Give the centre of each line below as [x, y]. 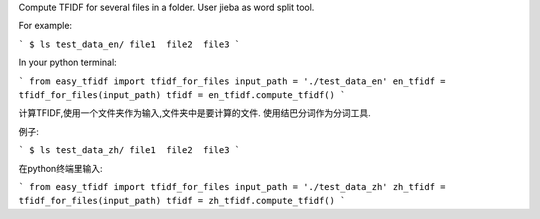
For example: [45, 26]
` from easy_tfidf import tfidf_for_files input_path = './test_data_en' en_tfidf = [232, 81]
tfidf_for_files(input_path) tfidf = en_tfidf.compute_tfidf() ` [182, 94]
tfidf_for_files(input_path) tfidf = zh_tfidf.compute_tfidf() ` [182, 201]
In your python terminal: [67, 62]
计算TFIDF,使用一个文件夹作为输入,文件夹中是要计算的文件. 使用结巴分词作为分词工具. [194, 113]
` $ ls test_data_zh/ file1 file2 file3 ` [129, 150]
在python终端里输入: [60, 168]
